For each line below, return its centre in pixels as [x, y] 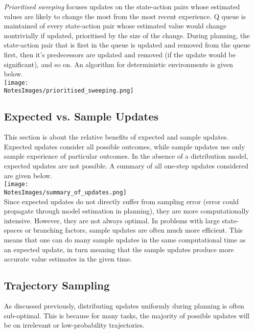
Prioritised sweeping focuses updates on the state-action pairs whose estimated [122, 6]
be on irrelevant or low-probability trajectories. [74, 325]
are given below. [28, 175]
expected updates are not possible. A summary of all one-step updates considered [126, 166]
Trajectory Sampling [57, 285]
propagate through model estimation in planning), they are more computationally [127, 211]
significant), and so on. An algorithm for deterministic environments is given [119, 64]
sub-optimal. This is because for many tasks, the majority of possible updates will [127, 315]
